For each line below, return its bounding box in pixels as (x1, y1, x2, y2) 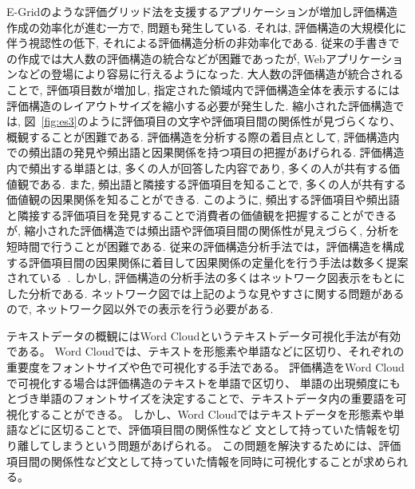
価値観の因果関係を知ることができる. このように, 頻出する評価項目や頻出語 (6, 191, 400, 208)
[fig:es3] (41, 113, 77, 129)
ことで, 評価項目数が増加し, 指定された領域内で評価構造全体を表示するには (6, 81, 400, 97)
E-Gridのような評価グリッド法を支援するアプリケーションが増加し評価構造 (6, 3, 398, 19)
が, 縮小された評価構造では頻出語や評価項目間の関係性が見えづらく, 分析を (6, 222, 400, 239)
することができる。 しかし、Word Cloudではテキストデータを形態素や (28, 405, 393, 422)
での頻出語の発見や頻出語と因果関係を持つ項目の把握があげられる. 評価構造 (6, 144, 405, 161)
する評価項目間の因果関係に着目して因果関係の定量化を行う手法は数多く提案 (6, 253, 409, 270)
